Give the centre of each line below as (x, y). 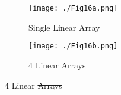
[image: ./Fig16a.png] (73, 8)
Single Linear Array (64, 27)
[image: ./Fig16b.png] (73, 46)
